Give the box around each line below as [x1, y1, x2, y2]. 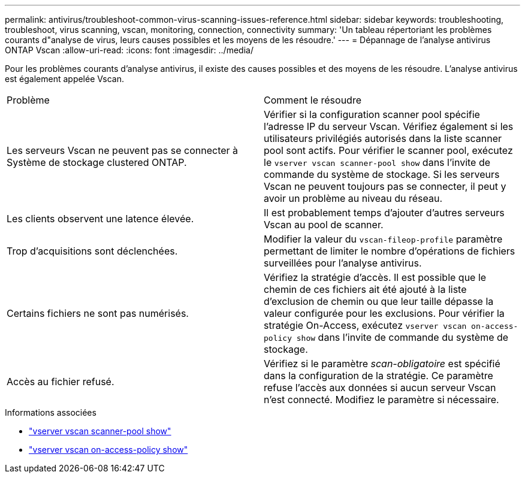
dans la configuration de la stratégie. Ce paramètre [264, 370, 493, 382]
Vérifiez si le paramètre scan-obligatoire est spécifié [264, 358, 500, 370]
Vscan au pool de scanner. [264, 219, 384, 231]
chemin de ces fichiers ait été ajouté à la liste [264, 283, 467, 295]
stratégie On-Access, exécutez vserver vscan [264, 319, 467, 331]
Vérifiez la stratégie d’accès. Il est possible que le [264, 271, 487, 283]
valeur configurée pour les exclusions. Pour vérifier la [264, 307, 505, 319]
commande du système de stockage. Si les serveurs [264, 168, 500, 180]
